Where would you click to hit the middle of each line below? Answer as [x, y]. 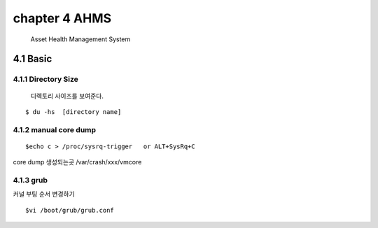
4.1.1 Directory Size [45, 79]
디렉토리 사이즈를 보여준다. [67, 96]
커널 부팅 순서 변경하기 [44, 194]
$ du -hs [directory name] [73, 112]
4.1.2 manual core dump [55, 129]
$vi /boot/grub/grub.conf [70, 210]
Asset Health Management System [80, 39]
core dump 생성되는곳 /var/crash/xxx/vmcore [77, 162]
